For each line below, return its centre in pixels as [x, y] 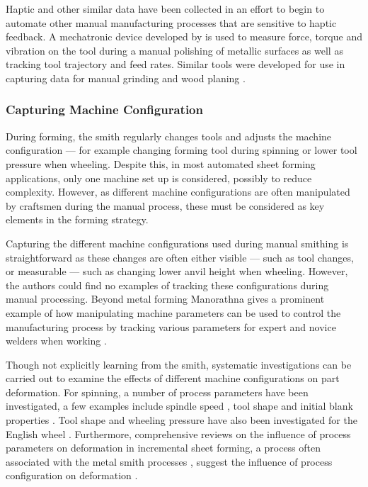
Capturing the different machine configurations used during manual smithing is [177, 243]
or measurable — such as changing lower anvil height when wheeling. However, [177, 271]
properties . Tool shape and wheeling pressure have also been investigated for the [182, 420]
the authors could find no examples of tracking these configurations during [167, 285]
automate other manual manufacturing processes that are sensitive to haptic [171, 22]
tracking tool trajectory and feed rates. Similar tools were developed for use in [176, 64]
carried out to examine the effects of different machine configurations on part [173, 378]
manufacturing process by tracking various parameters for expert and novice [171, 326]
